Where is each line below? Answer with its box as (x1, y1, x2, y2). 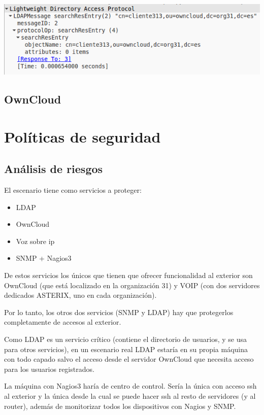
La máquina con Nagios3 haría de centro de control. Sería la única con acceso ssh (4, 381, 257, 391)
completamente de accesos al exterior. (4, 317, 121, 327)
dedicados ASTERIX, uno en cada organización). (4, 290, 157, 300)
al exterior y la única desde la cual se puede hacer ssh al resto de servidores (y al (4, 390, 256, 401)
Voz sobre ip (16, 235, 55, 246)
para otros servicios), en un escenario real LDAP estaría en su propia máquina (4, 343, 248, 354)
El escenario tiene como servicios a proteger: (4, 185, 142, 195)
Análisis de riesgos (4, 161, 103, 177)
